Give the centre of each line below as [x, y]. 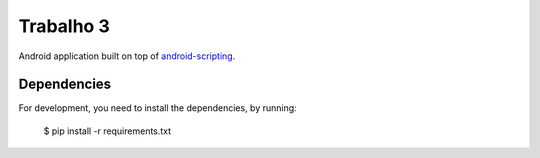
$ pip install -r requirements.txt [107, 131]
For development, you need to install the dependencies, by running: [157, 108]
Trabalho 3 [64, 26]
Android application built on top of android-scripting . [127, 56]
